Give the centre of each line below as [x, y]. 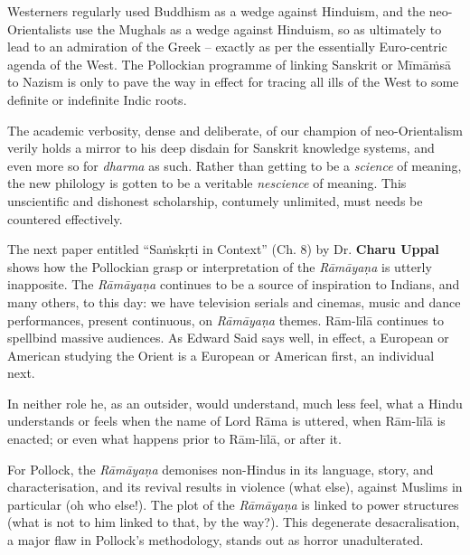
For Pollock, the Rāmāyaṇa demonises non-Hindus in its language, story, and [221, 469]
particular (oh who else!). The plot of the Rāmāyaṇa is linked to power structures [233, 504]
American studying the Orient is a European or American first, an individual [221, 355]
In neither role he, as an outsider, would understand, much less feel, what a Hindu [235, 403]
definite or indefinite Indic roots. [97, 99]
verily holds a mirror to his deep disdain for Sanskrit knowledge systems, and [221, 148]
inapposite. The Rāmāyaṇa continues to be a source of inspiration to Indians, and [234, 284]
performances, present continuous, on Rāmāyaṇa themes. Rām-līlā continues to [226, 320]
